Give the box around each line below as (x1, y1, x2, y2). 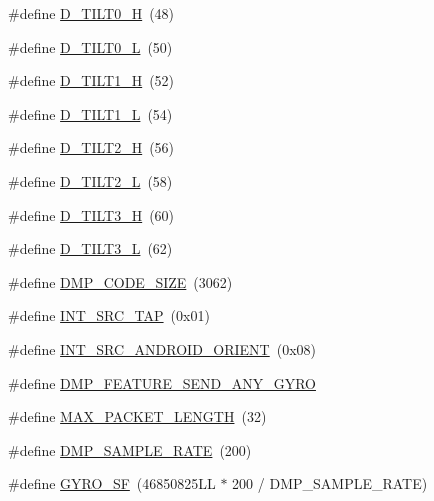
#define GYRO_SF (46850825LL (8, 473, 216, 494)
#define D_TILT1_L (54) (8, 103, 173, 124)
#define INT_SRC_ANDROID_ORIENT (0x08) (8, 338, 317, 359)
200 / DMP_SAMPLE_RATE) (232, 473, 428, 494)
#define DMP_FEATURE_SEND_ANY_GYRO (8, 372, 316, 393)
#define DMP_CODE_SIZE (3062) (8, 271, 233, 292)
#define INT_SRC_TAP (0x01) (8, 305, 210, 326)
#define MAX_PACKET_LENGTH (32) (8, 406, 267, 427)
